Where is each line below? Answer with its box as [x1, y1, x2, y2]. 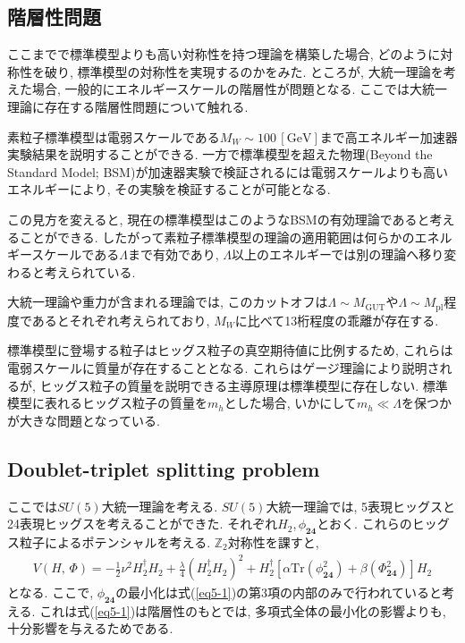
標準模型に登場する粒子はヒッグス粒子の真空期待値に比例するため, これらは [7, 341, 453, 360]
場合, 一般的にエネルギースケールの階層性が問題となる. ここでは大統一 [31, 80, 447, 98]
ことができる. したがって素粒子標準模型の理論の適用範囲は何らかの [19, 227, 415, 246]
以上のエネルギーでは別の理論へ [232, 245, 419, 264]
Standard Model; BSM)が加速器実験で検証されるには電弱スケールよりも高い [7, 162, 449, 181]
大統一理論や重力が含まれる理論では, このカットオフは [7, 292, 328, 311]
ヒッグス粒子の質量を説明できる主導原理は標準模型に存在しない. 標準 [39, 376, 448, 394]
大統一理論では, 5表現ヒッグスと [266, 496, 455, 515]
